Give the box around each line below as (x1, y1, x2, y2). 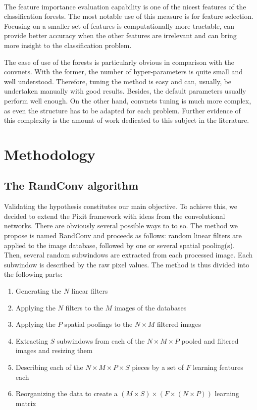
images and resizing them (15, 345, 93, 356)
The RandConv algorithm (4, 178, 139, 193)
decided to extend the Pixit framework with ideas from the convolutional (4, 210, 225, 221)
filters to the (65, 302, 103, 312)
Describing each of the (15, 362, 83, 372)
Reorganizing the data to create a (15, 388, 118, 399)
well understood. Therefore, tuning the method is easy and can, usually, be (4, 76, 231, 86)
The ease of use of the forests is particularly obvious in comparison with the (4, 56, 235, 67)
